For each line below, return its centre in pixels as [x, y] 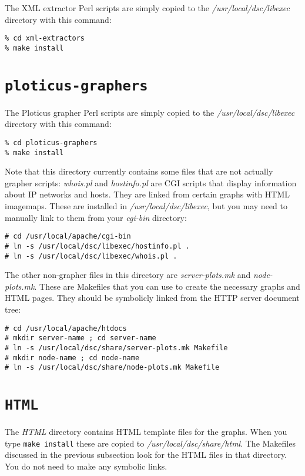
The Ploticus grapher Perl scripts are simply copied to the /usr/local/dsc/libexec [150, 112]
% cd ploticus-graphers [51, 143]
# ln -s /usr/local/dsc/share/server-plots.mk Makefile [116, 348]
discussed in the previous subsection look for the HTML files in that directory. [146, 455]
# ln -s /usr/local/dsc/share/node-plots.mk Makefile [112, 368]
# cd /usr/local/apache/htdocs [66, 328]
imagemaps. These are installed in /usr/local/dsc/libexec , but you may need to [146, 206]
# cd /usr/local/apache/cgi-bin [68, 237]
